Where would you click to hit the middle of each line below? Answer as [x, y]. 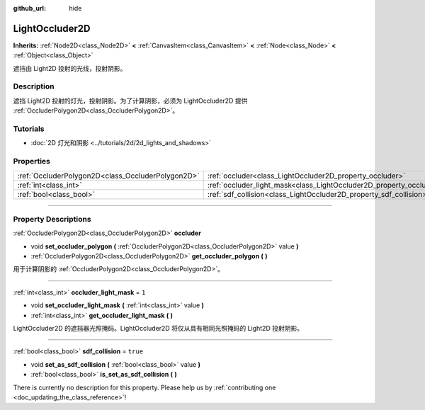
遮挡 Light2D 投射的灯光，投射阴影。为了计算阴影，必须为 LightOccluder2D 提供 [130, 101]
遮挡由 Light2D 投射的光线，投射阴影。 [70, 68]
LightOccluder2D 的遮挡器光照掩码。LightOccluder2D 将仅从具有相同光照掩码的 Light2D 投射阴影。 [158, 328]
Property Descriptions [52, 219]
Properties [32, 161]
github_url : [29, 8]
